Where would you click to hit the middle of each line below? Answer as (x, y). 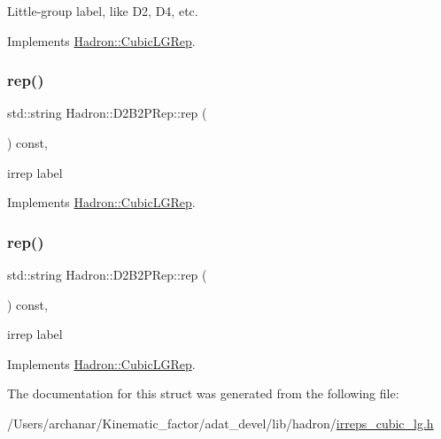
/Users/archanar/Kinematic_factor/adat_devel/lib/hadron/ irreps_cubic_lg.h (220, 423)
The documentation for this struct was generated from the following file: (203, 393)
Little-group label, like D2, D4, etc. (103, 11)
